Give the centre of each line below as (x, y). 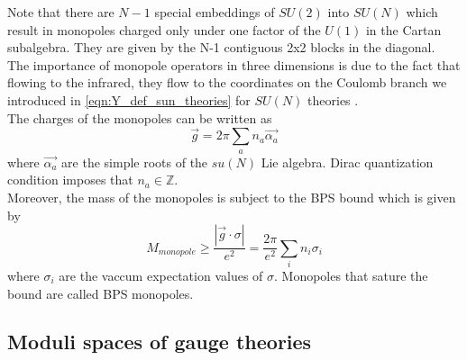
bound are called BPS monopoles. (101, 293)
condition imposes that (70, 180)
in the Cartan (403, 29)
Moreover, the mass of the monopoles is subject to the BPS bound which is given (232, 197)
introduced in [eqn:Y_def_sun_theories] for (129, 99)
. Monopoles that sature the (351, 275)
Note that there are (61, 12)
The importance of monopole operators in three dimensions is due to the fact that (234, 64)
